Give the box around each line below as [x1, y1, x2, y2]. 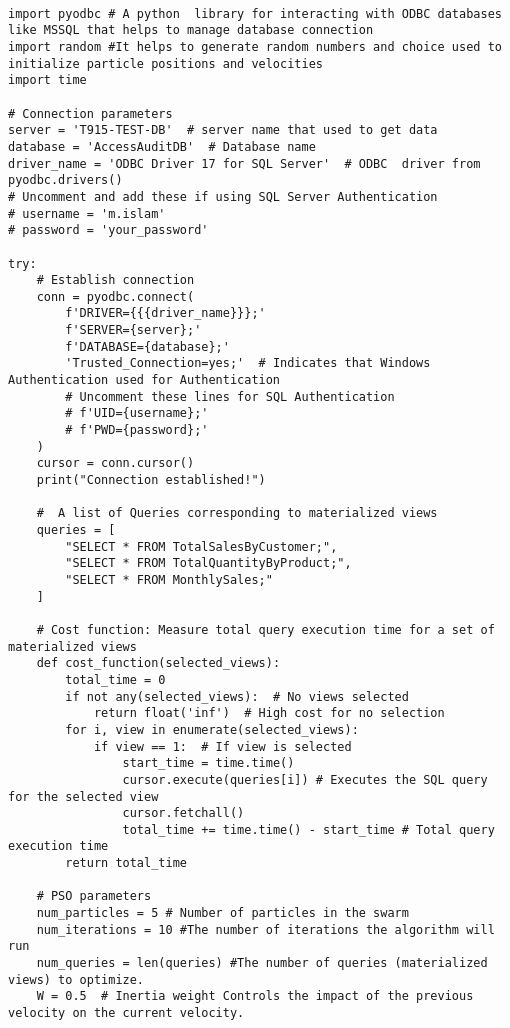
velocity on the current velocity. [8, 1006, 245, 1021]
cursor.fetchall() [122, 806, 245, 821]
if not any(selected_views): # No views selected [65, 689, 409, 704]
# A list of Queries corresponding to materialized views [36, 506, 438, 521]
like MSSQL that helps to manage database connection [8, 23, 374, 38]
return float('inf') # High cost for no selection [93, 706, 445, 721]
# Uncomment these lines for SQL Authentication [65, 389, 395, 404]
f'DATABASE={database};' [65, 339, 230, 354]
